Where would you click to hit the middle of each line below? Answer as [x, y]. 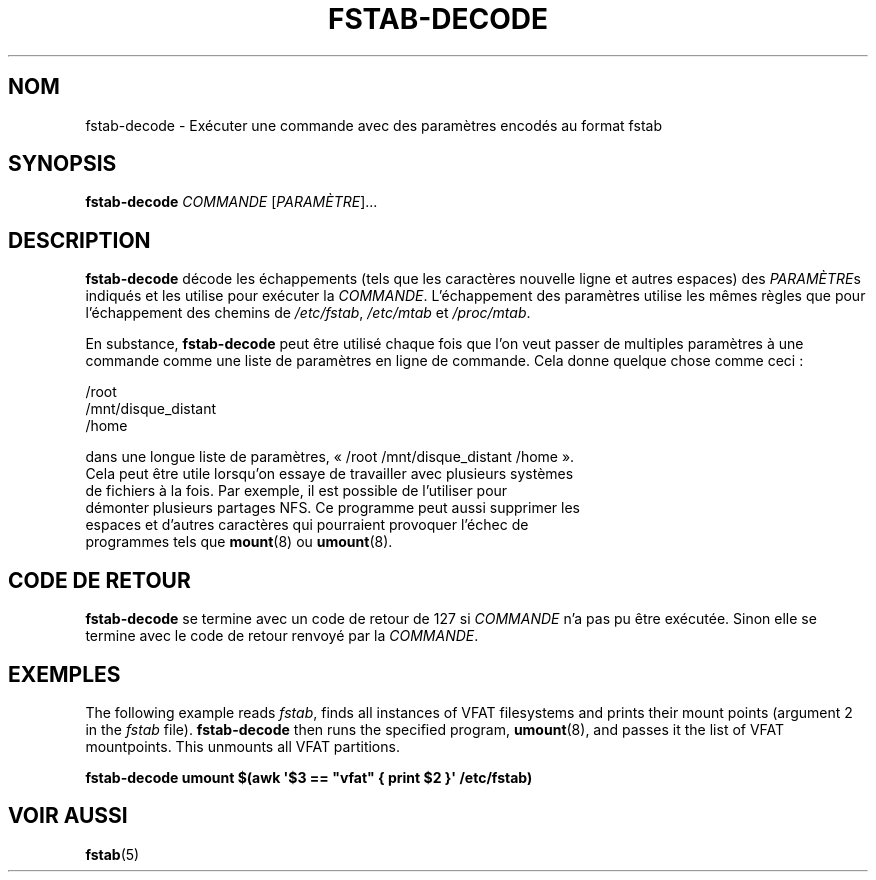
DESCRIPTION [79, 240]
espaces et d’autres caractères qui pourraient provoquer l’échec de [307, 525]
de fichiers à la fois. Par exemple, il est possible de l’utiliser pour [296, 491]
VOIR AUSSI [68, 816]
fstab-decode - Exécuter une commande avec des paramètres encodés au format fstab [373, 125]
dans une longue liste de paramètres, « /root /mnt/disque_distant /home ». [330, 457]
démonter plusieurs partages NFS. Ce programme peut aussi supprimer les [332, 508]
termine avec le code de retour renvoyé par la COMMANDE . [282, 636]
